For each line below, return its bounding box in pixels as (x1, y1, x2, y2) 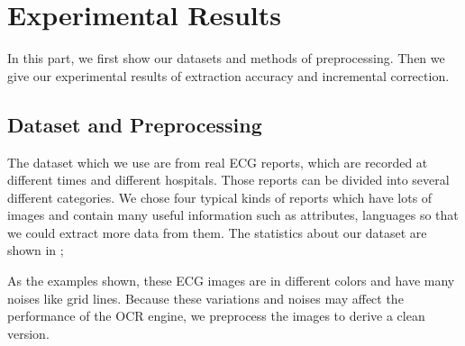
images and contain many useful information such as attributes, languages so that (7, 205, 459, 224)
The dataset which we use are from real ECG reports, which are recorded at (7, 152, 428, 171)
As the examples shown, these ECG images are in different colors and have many (7, 271, 455, 290)
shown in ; (7, 241, 64, 259)
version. (7, 323, 50, 342)
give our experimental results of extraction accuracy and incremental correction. (7, 66, 450, 85)
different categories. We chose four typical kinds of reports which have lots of (7, 187, 433, 206)
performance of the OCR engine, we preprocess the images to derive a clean (7, 306, 425, 325)
